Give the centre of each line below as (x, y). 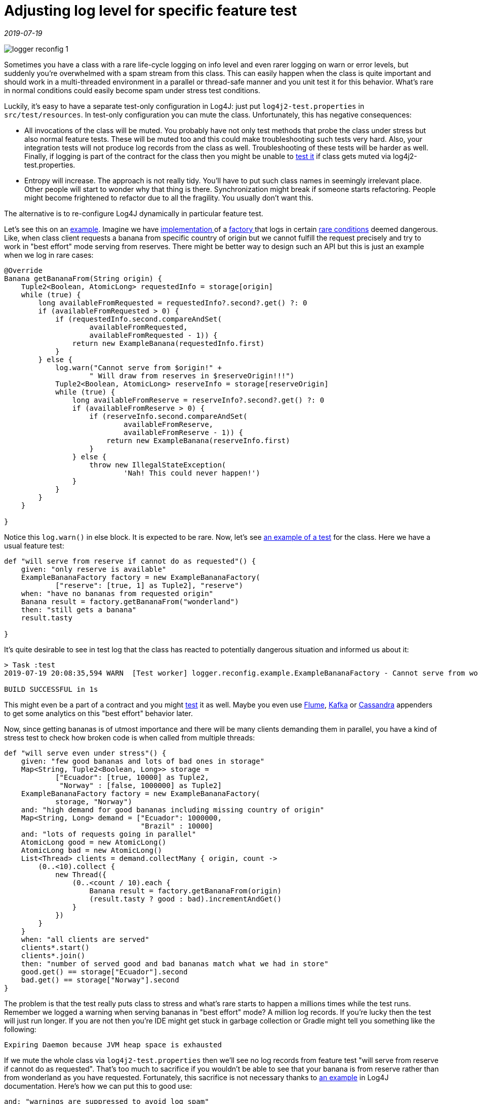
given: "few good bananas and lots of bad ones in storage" (143, 761)
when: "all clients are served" (85, 939)
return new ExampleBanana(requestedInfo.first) (168, 343)
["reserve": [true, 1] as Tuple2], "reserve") (149, 585)
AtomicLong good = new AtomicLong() (94, 842)
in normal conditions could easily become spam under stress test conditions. (132, 90)
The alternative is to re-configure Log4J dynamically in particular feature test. (134, 213)
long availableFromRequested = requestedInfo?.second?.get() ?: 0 (173, 303)
